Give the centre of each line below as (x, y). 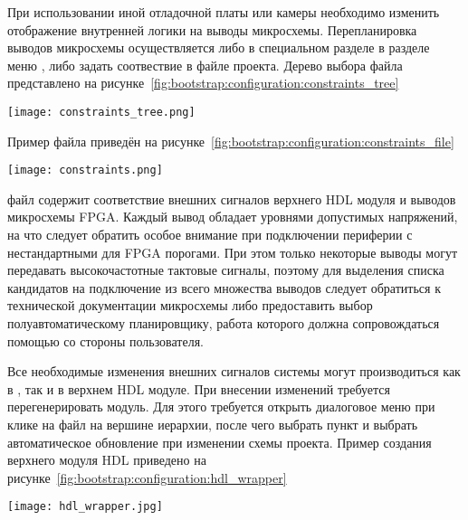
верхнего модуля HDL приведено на (107, 460)
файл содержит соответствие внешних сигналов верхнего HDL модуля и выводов (232, 199)
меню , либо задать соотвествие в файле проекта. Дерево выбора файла (205, 65)
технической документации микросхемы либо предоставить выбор (190, 305)
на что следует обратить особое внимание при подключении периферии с (210, 235)
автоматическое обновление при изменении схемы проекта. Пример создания (220, 442)
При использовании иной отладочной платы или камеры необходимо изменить (224, 12)
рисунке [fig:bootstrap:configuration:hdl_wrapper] (147, 477)
